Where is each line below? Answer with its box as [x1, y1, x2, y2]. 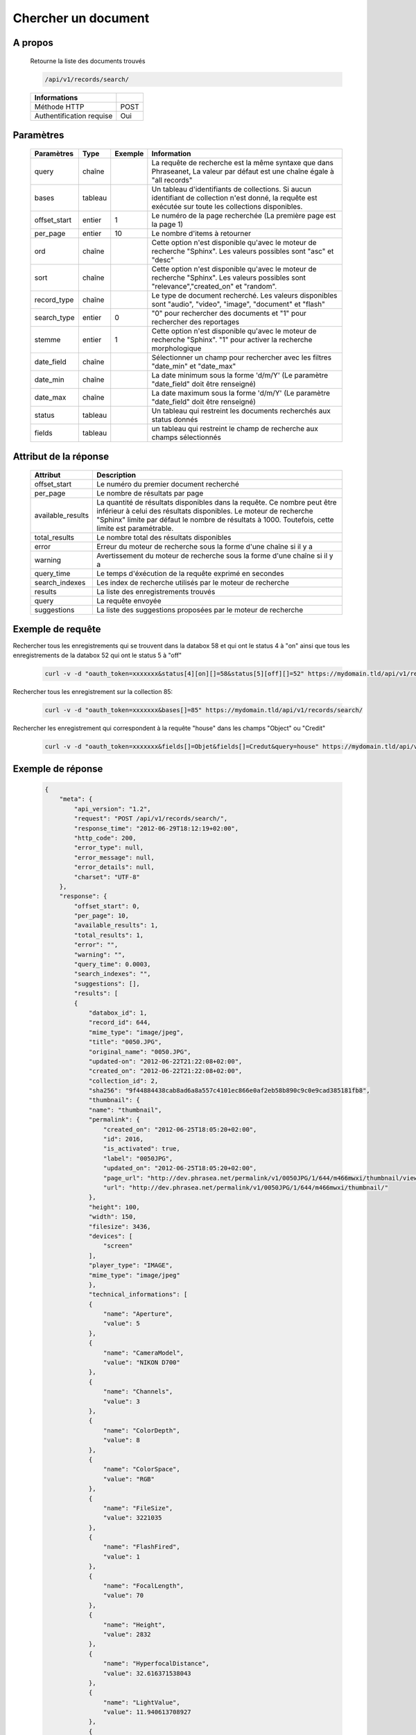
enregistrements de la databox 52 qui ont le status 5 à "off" [12, 651, 182, 659]
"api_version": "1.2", [73, 805, 152, 813]
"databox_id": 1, [88, 1008, 148, 1017]
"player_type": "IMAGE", [88, 1262, 173, 1269]
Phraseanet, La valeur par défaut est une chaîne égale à [151, 167, 334, 176]
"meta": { [59, 795, 93, 803]
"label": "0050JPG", [103, 1154, 173, 1162]
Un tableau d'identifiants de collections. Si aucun [151, 184, 312, 194]
